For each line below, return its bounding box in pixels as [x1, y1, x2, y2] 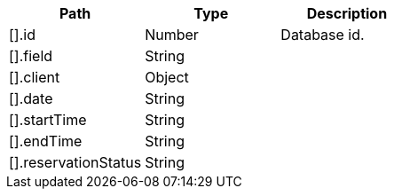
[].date [9, 90, 53, 107]
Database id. [280, 26, 365, 43]
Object [145, 68, 189, 86]
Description [306, 4, 388, 22]
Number [145, 26, 199, 43]
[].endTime [9, 132, 83, 150]
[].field [9, 47, 53, 65]
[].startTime [9, 111, 87, 129]
